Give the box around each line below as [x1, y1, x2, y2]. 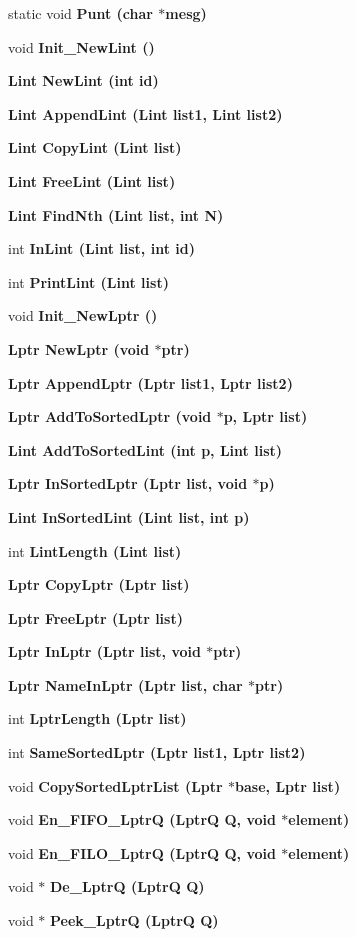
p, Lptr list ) [223, 406, 308, 427]
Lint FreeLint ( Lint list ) [8, 170, 176, 191]
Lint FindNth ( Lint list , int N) [8, 204, 224, 225]
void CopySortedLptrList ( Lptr [8, 775, 223, 796]
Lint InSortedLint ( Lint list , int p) [8, 506, 250, 527]
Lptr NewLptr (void [8, 338, 150, 359]
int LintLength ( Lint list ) [8, 540, 182, 561]
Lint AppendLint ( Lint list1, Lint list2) [8, 103, 283, 124]
